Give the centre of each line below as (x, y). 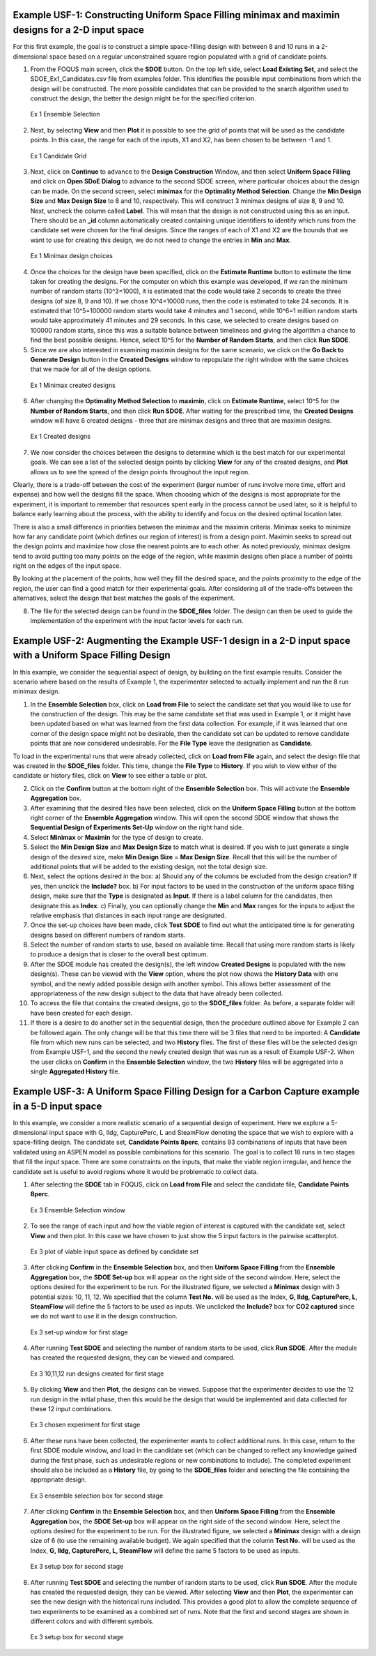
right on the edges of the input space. (67, 566)
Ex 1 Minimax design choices (71, 256)
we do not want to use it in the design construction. (104, 1316)
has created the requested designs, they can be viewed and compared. (133, 1357)
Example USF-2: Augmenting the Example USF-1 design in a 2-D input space (182, 641)
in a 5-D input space (57, 1106)
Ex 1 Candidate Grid (58, 156)
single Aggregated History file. (75, 1071)
